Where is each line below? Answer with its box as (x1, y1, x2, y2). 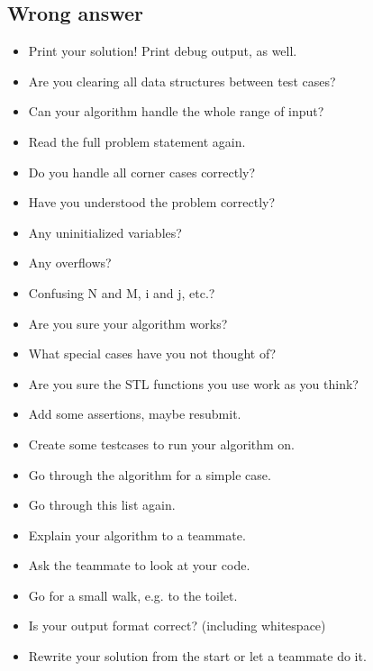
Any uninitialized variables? (28, 222, 182, 241)
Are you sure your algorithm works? (28, 313, 228, 332)
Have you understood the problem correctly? (28, 193, 276, 212)
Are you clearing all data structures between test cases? (28, 71, 336, 90)
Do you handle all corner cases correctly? (28, 162, 256, 181)
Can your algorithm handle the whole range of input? (28, 102, 324, 121)
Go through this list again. (28, 495, 176, 514)
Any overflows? (28, 253, 112, 272)
